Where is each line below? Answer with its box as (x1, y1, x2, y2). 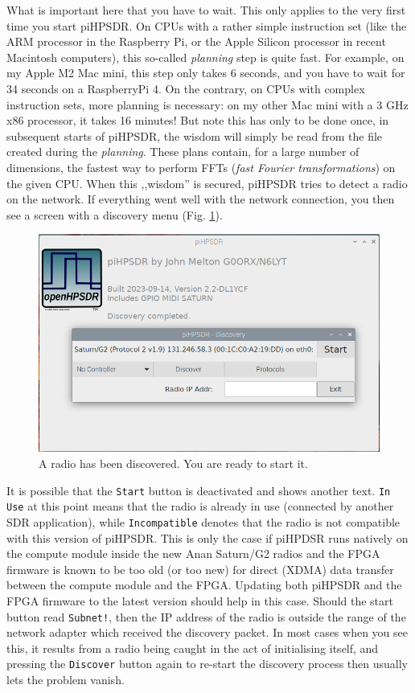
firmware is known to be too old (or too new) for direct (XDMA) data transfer (6, 560, 394, 577)
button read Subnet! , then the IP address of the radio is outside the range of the (6, 608, 406, 625)
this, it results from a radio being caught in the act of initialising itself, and (6, 639, 379, 656)
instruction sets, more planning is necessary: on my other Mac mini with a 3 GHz (6, 96, 409, 113)
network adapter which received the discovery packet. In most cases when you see (6, 624, 408, 641)
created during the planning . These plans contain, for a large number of (6, 143, 360, 160)
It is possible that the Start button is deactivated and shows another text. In (6, 482, 391, 498)
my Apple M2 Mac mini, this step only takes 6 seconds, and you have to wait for (6, 64, 405, 81)
